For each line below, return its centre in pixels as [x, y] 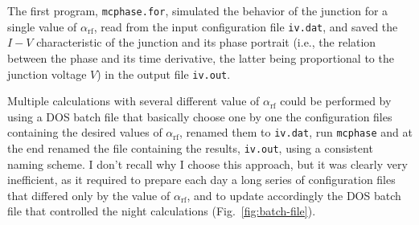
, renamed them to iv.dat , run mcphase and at [296, 132]
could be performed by [336, 101]
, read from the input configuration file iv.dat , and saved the [246, 26]
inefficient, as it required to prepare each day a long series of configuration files [201, 180]
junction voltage [47, 74]
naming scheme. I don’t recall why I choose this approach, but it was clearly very [207, 164]
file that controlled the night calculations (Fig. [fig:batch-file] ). [162, 211]
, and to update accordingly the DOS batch [294, 195]
